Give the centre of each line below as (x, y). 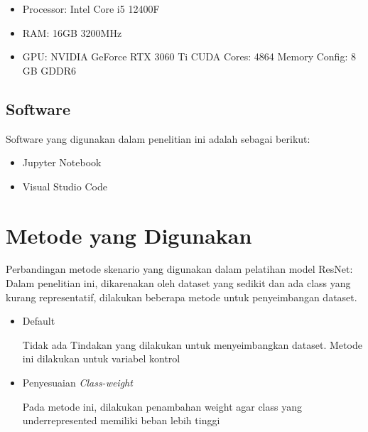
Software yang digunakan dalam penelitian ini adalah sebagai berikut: (158, 138)
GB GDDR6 (49, 70)
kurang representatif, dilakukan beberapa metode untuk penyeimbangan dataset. (182, 297)
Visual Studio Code (65, 186)
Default (39, 321)
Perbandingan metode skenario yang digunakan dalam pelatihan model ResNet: (179, 269)
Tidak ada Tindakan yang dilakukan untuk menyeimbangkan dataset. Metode (192, 344)
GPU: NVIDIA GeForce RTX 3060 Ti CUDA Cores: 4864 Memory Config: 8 (189, 56)
